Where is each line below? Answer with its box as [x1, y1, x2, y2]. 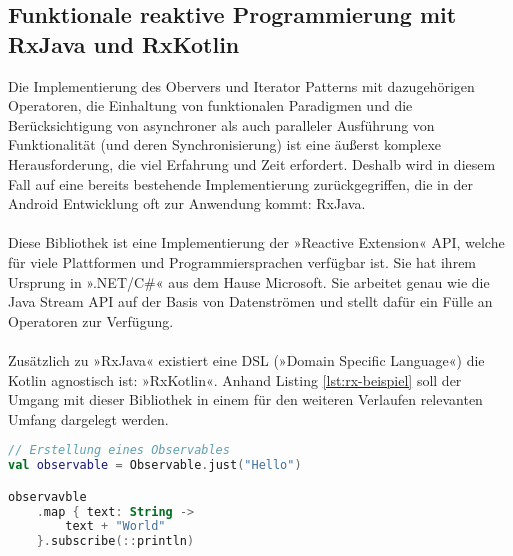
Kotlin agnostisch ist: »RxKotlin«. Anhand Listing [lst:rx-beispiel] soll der [8, 369, 462, 390]
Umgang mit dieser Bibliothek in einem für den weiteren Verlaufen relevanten [8, 389, 483, 410]
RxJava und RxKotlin [8, 28, 240, 59]
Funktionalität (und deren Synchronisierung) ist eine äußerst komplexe [8, 134, 442, 155]
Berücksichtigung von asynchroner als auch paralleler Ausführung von [8, 114, 435, 135]
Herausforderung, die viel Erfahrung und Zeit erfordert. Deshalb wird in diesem [8, 153, 496, 174]
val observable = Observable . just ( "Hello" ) [8, 458, 302, 473]
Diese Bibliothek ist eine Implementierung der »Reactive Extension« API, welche [8, 232, 505, 253]
